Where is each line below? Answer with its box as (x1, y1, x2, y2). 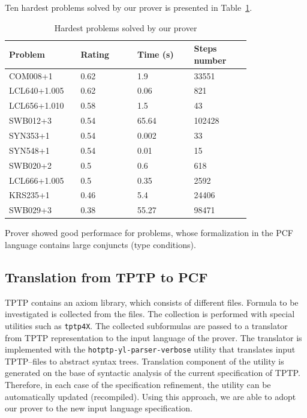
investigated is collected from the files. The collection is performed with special (5, 307, 295, 320)
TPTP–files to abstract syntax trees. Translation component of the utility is (5, 354, 284, 367)
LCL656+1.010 (9, 99, 64, 112)
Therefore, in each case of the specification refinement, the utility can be (5, 378, 271, 390)
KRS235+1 (9, 189, 50, 201)
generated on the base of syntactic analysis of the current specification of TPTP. (5, 366, 300, 379)
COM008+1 (9, 69, 53, 82)
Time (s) (137, 47, 174, 60)
